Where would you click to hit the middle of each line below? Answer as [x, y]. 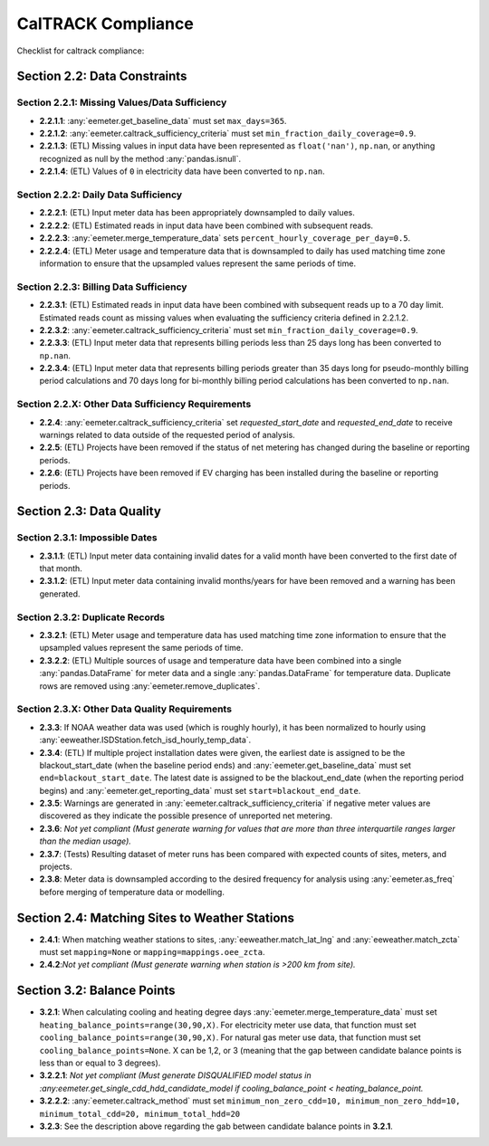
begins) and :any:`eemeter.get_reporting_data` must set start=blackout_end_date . [200, 790]
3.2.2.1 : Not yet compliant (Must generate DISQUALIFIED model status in [175, 1075]
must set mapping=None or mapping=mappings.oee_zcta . [152, 952]
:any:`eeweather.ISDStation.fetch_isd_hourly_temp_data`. [145, 740]
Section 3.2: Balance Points [96, 991]
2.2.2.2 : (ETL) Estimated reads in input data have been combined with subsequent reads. [206, 225]
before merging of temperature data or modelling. [132, 892]
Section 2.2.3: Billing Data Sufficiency [102, 287]
